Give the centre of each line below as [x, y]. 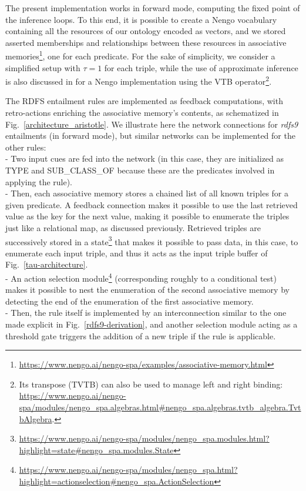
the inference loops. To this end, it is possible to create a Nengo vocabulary [141, 19]
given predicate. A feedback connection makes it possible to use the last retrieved [152, 204]
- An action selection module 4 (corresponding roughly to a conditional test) [141, 277]
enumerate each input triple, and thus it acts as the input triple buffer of [137, 253]
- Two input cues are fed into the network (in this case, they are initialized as [145, 158]
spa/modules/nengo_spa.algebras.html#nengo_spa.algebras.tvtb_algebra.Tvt [160, 407]
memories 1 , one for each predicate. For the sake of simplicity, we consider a [140, 55]
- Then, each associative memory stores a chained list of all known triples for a [147, 193]
